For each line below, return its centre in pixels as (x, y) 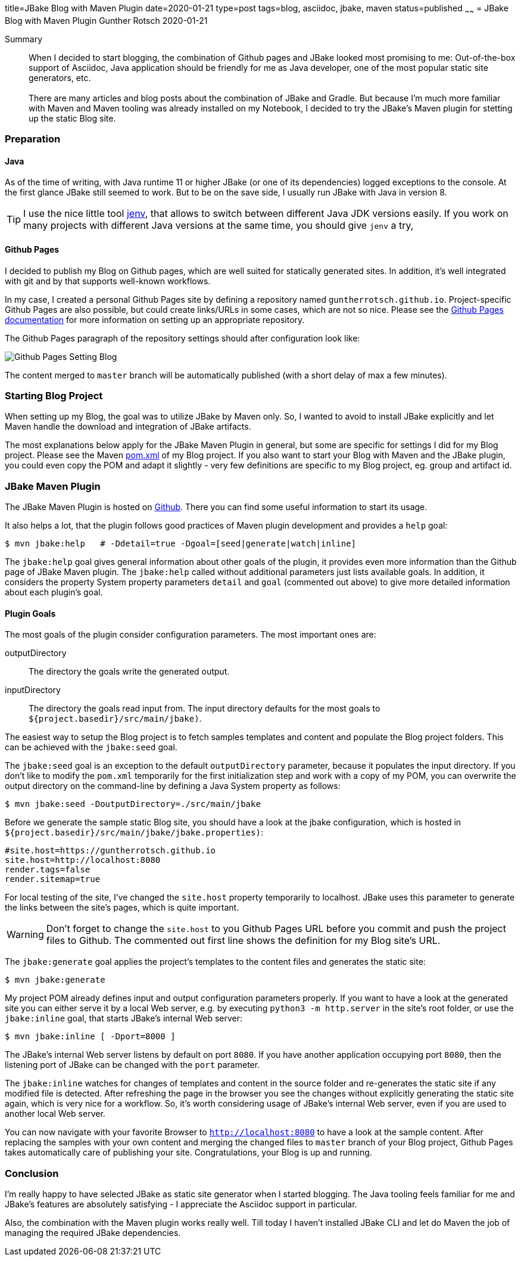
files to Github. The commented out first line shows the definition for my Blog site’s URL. (243, 941)
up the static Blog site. (72, 118)
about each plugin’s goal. (54, 592)
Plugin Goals (30, 613)
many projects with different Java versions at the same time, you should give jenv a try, (219, 226)
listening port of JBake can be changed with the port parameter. (132, 1065)
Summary (24, 39)
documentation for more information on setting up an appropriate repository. (155, 319)
